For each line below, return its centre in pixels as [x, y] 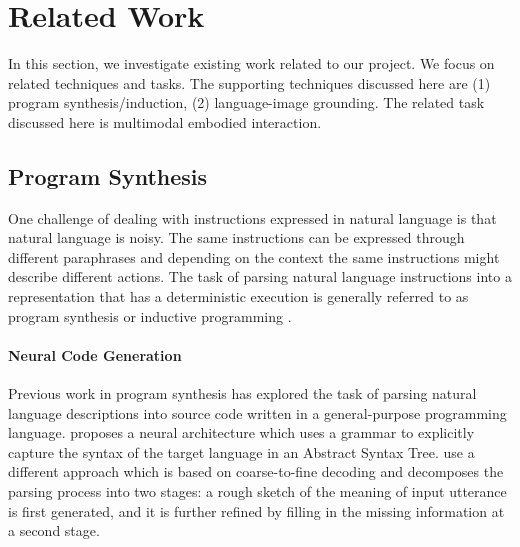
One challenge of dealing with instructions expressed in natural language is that [252, 217]
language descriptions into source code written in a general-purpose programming [257, 412]
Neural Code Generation [95, 354]
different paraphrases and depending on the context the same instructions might [254, 256]
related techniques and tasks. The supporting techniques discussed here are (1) [249, 82]
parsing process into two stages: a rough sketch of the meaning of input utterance [257, 491]
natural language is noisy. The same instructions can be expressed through [236, 237]
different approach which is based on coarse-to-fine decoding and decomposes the [256, 471]
